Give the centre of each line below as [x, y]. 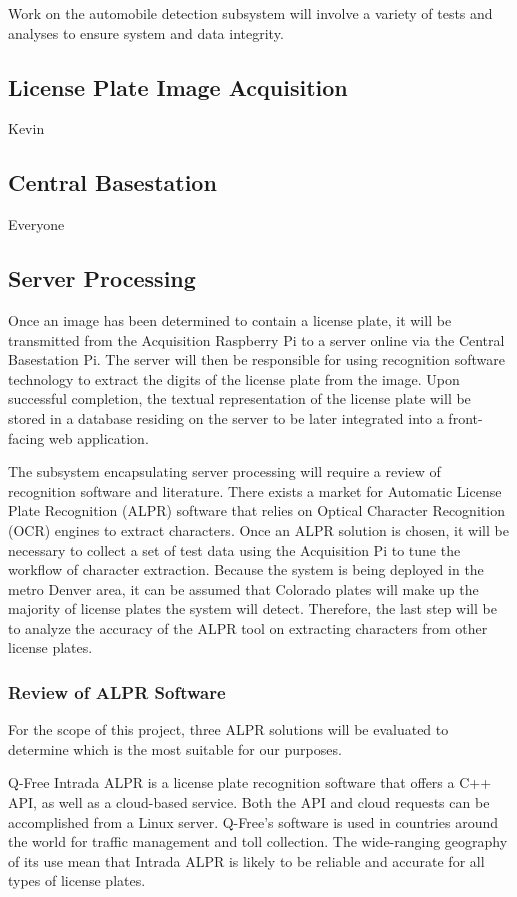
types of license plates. [77, 880]
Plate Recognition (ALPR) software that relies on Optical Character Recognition [256, 510]
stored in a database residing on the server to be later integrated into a [226, 417]
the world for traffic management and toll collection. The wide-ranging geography [258, 841]
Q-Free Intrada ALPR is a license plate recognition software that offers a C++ [250, 782]
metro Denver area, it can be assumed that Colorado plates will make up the [243, 588]
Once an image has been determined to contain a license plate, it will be [230, 319]
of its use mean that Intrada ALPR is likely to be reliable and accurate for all [246, 860]
